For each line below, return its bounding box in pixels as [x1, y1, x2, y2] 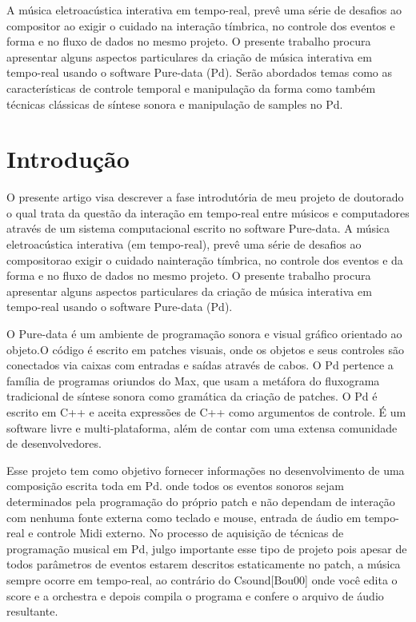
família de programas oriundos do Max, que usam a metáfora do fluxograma [6, 372, 380, 389]
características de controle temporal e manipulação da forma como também [6, 79, 376, 96]
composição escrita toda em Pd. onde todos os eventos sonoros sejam [6, 477, 344, 494]
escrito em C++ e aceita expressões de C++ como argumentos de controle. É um [6, 404, 406, 420]
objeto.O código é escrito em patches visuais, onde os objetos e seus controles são [6, 341, 404, 357]
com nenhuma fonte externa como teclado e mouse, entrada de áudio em [6, 508, 362, 525]
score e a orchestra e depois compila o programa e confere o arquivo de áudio [6, 587, 384, 604]
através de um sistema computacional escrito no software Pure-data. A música [6, 220, 390, 237]
